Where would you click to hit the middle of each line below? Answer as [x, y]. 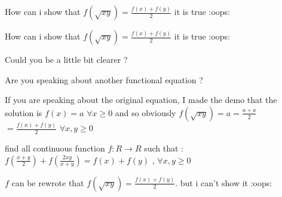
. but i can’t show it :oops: [224, 182]
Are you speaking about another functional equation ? [104, 79]
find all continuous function [55, 148]
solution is [24, 112]
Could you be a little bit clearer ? [66, 59]
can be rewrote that [48, 182]
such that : [164, 148]
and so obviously [145, 112]
